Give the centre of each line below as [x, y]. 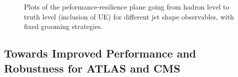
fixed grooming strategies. [63, 26]
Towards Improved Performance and [100, 53]
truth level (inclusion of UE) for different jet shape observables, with [129, 16]
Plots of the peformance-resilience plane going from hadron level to [127, 6]
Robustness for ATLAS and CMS [92, 68]
